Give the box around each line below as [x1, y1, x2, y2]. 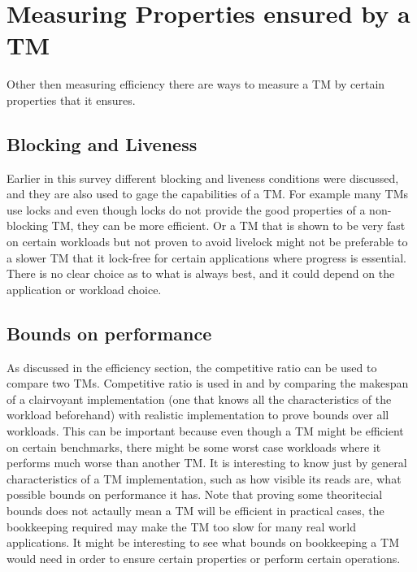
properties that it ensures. [7, 91, 136, 108]
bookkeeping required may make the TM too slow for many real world [7, 518, 356, 535]
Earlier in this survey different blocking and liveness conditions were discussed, [7, 169, 399, 186]
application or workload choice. [7, 280, 162, 297]
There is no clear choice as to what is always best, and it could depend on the [7, 265, 395, 282]
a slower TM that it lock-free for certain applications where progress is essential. [7, 249, 406, 266]
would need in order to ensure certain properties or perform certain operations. [7, 549, 401, 566]
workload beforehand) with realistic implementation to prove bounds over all [7, 406, 389, 423]
